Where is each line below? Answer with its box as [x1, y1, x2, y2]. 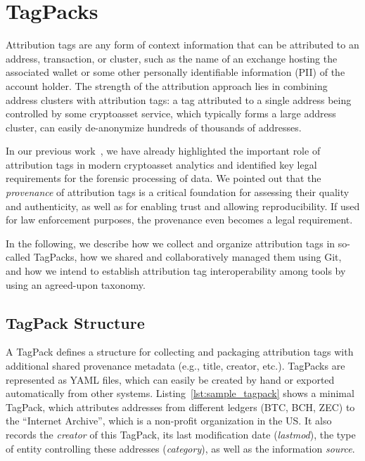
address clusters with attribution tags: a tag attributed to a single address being [6, 92, 352, 107]
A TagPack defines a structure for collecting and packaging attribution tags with [6, 344, 354, 359]
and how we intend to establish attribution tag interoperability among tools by [6, 264, 346, 278]
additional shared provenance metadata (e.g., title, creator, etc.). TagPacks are [6, 358, 345, 373]
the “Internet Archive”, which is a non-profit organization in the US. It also [6, 413, 332, 428]
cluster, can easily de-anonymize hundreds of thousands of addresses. [6, 119, 302, 134]
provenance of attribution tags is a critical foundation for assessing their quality [6, 185, 350, 200]
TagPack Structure [6, 311, 145, 333]
